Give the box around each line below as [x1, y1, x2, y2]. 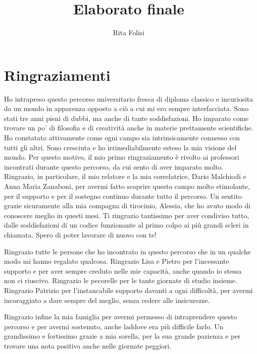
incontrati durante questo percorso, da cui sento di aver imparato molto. [4, 161, 224, 172]
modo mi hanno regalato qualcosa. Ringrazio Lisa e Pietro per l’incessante [4, 256, 229, 266]
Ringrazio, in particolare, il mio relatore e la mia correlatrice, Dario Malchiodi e [4, 171, 247, 181]
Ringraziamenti [4, 64, 110, 85]
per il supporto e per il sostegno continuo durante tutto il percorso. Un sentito [4, 190, 242, 201]
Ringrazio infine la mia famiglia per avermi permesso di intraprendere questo [4, 311, 237, 322]
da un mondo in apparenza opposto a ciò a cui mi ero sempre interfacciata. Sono [4, 103, 249, 114]
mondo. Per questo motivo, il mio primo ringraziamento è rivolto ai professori [4, 152, 240, 162]
